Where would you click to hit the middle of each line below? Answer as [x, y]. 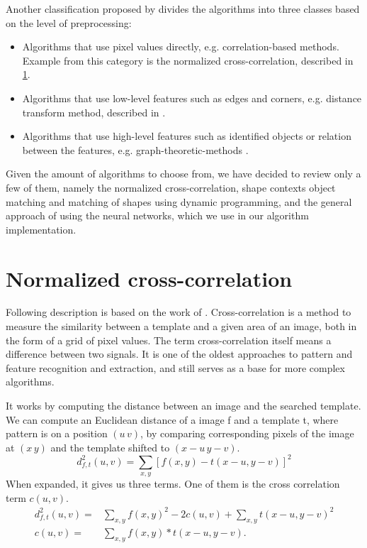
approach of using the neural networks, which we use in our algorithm [157, 215]
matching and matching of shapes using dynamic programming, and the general [179, 201]
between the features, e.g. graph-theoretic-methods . [135, 149]
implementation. [41, 229]
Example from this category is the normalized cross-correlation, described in [188, 60]
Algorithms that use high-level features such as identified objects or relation [187, 136]
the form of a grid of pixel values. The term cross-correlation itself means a [169, 340]
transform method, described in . [94, 112]
